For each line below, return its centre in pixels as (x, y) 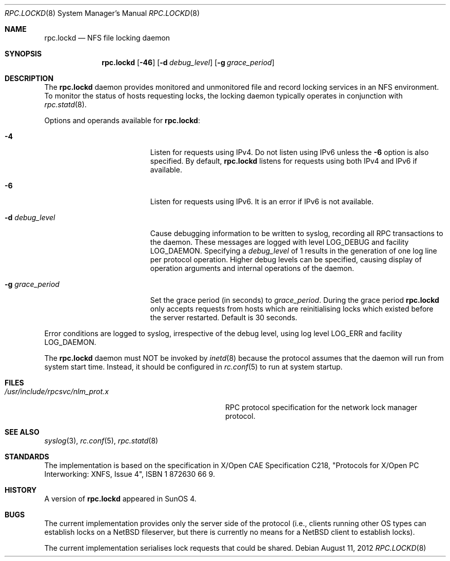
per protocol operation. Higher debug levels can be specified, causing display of (286, 259)
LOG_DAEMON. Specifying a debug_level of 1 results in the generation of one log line (294, 251)
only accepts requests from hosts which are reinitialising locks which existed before (292, 309)
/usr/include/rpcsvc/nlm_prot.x (57, 391)
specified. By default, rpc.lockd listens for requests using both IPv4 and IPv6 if (283, 161)
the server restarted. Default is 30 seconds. (224, 317)
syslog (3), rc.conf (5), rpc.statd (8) (101, 441)
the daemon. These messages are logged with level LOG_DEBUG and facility (279, 242)
